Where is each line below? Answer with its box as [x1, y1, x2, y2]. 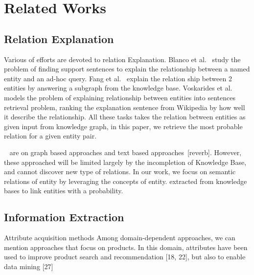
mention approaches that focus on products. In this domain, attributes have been [4, 242, 248, 252]
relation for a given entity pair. [4, 131, 97, 141]
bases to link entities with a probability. [4, 185, 123, 196]
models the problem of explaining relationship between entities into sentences [4, 92, 235, 102]
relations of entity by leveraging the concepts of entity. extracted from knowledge [4, 176, 247, 186]
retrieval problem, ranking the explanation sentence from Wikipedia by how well [4, 102, 245, 112]
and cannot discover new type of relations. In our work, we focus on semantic [4, 166, 236, 177]
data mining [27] [4, 261, 53, 271]
